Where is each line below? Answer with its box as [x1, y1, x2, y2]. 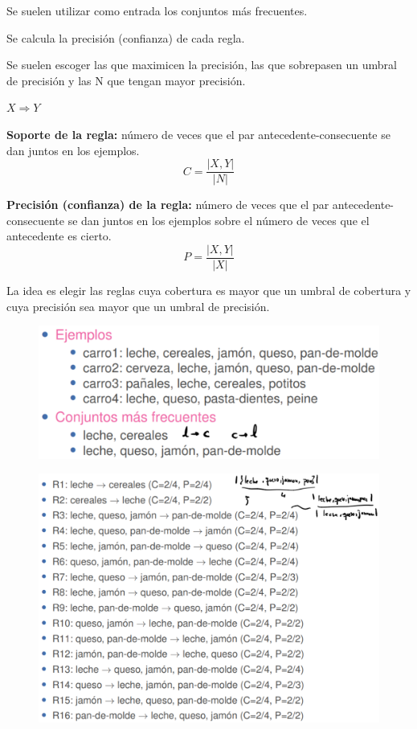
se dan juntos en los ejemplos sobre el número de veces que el [67, 211, 370, 228]
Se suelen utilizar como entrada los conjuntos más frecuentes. [6, 2, 308, 18]
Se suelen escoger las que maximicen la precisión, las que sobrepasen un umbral [6, 56, 397, 73]
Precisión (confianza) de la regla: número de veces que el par [6, 196, 329, 213]
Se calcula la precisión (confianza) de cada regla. [6, 29, 245, 46]
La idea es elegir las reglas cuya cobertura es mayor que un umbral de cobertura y [6, 282, 411, 299]
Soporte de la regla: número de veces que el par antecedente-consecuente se [6, 125, 390, 142]
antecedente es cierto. [6, 227, 112, 244]
